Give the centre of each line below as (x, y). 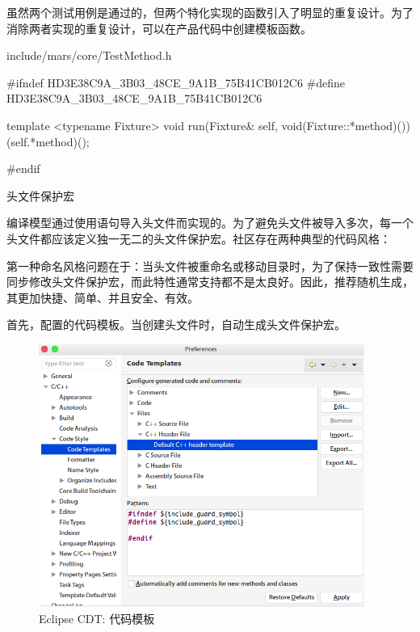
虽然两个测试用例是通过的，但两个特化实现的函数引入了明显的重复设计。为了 (210, 12)
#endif (23, 169)
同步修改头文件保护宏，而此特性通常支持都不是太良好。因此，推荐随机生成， (210, 282)
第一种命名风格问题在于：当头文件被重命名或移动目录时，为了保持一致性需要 (210, 265)
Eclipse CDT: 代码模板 (97, 618)
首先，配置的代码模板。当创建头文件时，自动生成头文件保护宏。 (176, 324)
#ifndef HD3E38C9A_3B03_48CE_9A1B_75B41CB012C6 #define (176, 82)
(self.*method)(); (48, 141)
